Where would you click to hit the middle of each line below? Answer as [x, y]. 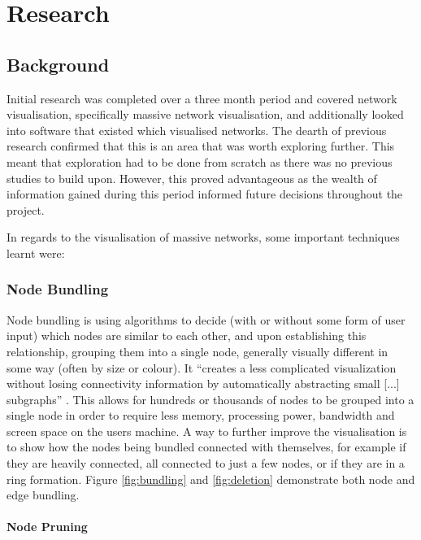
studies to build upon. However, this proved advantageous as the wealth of [192, 178]
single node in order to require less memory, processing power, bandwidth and [201, 415]
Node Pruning [47, 527]
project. [26, 209]
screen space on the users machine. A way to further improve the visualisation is [207, 431]
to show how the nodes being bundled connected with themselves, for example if [206, 447]
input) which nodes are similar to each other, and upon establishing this [187, 335]
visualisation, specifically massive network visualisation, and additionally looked [205, 114]
